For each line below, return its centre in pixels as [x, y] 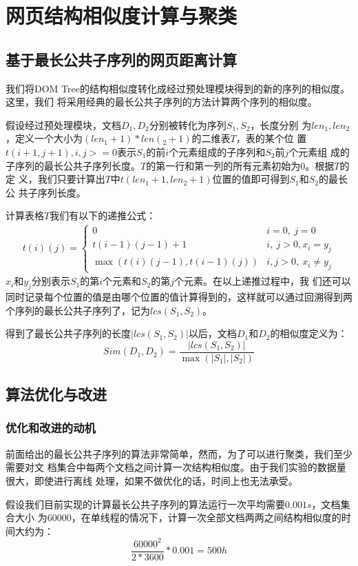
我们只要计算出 [71, 179]
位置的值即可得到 [251, 179]
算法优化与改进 [56, 394]
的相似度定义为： [309, 333]
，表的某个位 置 [271, 138]
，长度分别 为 [281, 124]
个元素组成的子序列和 [217, 151]
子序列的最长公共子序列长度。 [73, 165]
